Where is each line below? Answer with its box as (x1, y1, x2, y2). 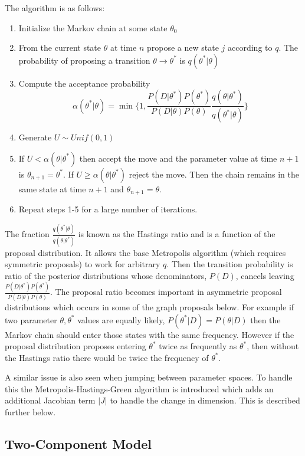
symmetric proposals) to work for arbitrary (5, 258, 160, 270)
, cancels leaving (235, 269, 294, 281)
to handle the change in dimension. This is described (110, 394, 300, 406)
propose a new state (146, 41, 219, 54)
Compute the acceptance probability (18, 77, 150, 89)
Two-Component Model (5, 435, 152, 453)
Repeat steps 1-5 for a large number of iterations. (18, 203, 198, 215)
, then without (247, 340, 299, 352)
